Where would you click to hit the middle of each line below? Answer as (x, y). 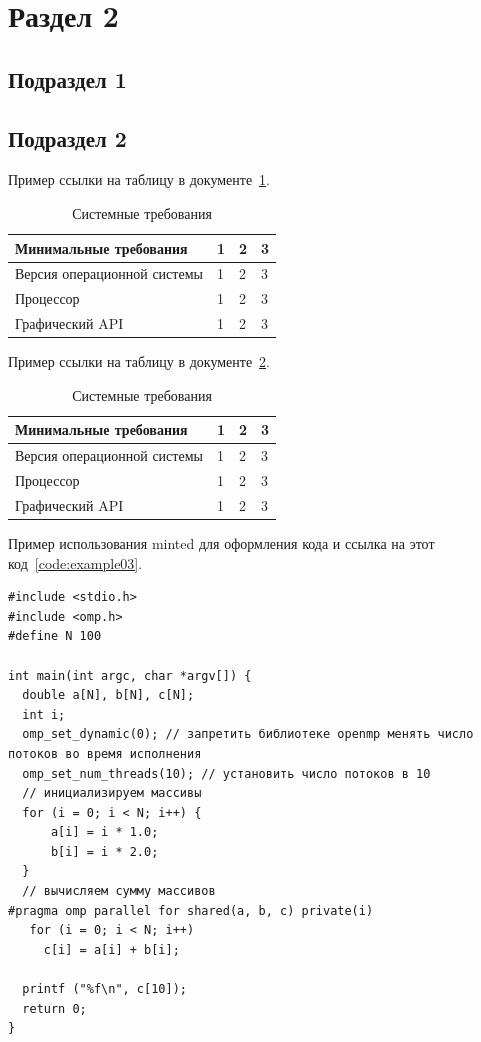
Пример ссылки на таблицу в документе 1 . (139, 179)
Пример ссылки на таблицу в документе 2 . (139, 361)
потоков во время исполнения (105, 753)
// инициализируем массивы (112, 793)
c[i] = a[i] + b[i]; (111, 949)
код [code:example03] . (75, 562)
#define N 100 (55, 636)
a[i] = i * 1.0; (104, 832)
